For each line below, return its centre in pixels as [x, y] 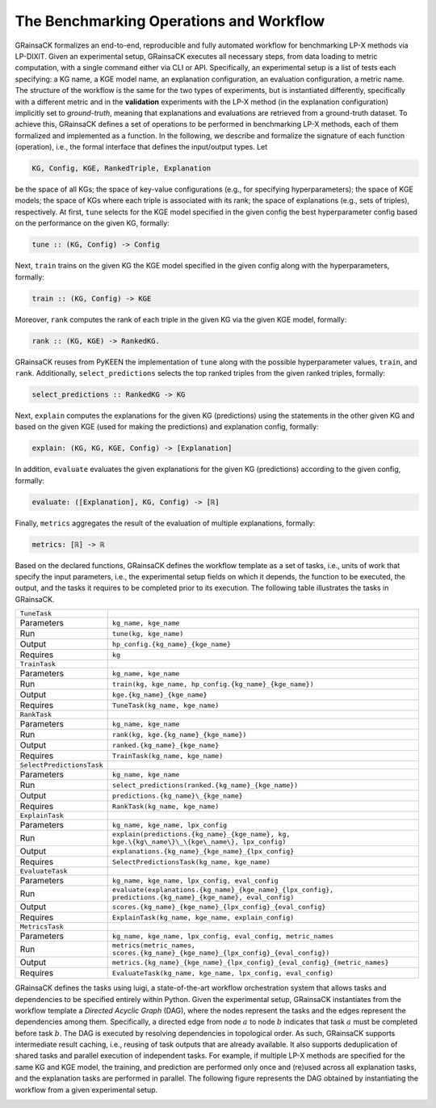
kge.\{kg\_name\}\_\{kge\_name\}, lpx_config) [199, 842]
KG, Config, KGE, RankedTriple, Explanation [122, 169]
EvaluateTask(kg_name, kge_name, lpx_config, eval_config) [223, 973]
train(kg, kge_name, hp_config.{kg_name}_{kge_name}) [213, 684]
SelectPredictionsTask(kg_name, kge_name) [191, 862]
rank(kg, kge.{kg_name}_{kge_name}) [179, 734]
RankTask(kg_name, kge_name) [166, 806]
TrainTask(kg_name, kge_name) [168, 756]
